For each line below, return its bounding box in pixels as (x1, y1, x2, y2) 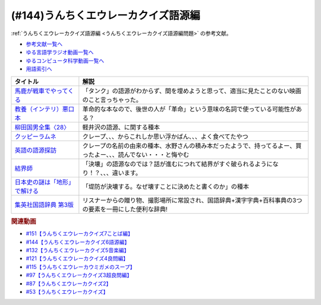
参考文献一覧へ (26, 40, 62, 47)
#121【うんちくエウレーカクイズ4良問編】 (26, 255, 129, 262)
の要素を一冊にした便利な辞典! (82, 205, 168, 213)
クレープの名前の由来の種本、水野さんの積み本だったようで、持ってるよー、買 (82, 141, 302, 150)
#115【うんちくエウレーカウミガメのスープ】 (26, 263, 136, 270)
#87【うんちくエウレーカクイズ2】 (26, 279, 112, 287)
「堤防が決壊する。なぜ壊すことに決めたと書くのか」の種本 (82, 182, 250, 190)
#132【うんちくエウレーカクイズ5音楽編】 (26, 246, 130, 253)
